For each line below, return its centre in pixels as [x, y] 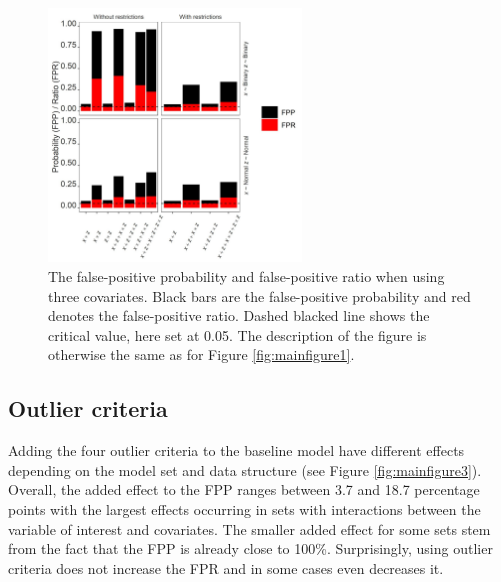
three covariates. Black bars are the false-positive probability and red [259, 295]
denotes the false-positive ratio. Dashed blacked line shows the [239, 315]
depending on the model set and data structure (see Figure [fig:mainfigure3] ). [245, 469]
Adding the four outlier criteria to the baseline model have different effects [236, 450]
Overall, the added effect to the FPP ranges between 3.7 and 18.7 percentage [244, 489]
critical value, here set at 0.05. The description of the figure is [237, 334]
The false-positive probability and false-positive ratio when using [246, 275]
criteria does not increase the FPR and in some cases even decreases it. [226, 567]
